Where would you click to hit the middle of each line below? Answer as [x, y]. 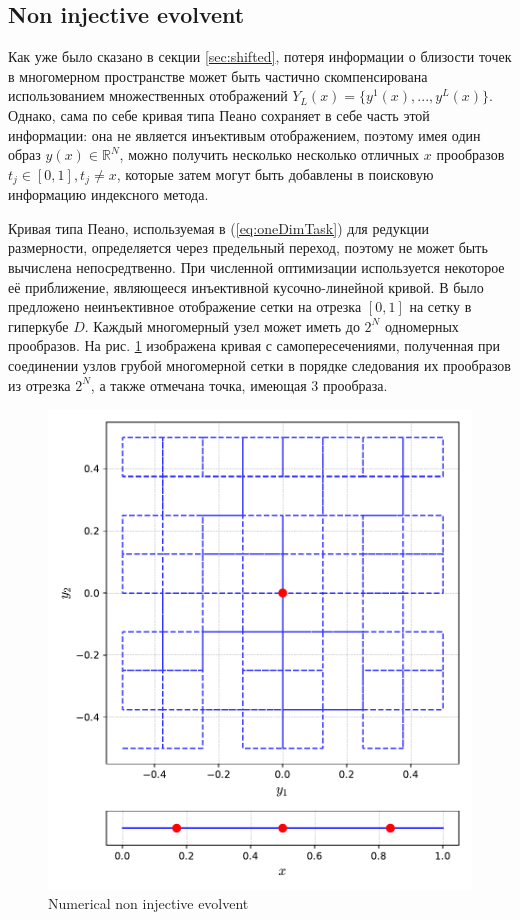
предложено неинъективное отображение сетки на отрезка [185, 306]
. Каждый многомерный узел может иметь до [222, 325]
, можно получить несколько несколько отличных [269, 154]
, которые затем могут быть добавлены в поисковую [275, 173]
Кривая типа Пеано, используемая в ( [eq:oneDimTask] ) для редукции [218, 227]
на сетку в [440, 306]
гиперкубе [38, 325]
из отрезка [39, 384]
